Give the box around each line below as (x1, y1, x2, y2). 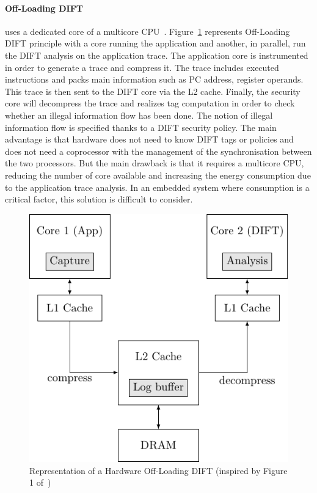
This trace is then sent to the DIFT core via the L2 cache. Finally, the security (5, 84, 301, 97)
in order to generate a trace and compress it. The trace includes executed (5, 61, 279, 73)
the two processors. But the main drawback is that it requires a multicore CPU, (5, 157, 304, 169)
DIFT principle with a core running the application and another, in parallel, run (5, 37, 306, 50)
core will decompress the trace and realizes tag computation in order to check (5, 97, 295, 109)
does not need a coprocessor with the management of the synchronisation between (5, 144, 312, 157)
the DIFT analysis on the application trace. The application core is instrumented (5, 48, 308, 61)
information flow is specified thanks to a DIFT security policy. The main (5, 120, 277, 133)
